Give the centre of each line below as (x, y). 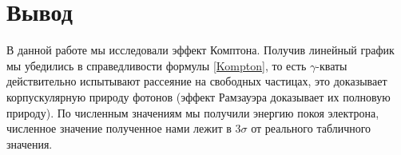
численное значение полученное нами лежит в (119, 128)
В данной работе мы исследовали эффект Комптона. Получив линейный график (200, 50)
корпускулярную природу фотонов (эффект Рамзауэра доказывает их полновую (199, 96)
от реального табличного (311, 128)
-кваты (332, 65)
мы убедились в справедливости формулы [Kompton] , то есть (157, 65)
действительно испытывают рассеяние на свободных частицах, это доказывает (197, 81)
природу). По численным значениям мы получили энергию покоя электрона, (193, 112)
